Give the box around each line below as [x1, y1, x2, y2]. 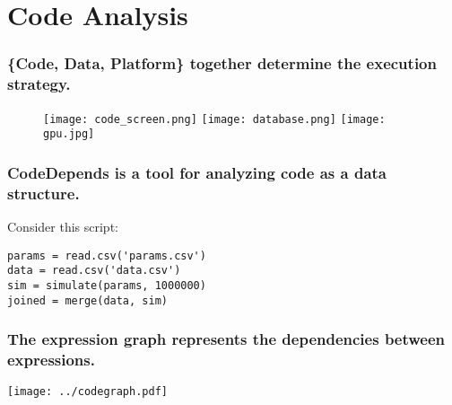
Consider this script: [7, 216, 118, 235]
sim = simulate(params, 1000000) [7, 278, 206, 292]
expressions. [7, 348, 95, 371]
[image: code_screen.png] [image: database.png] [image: [43, 112, 386, 126]
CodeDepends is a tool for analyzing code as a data [7, 161, 387, 183]
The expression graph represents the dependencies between [7, 328, 446, 350]
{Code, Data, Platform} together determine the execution [7, 52, 437, 75]
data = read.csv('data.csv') [7, 264, 181, 277]
